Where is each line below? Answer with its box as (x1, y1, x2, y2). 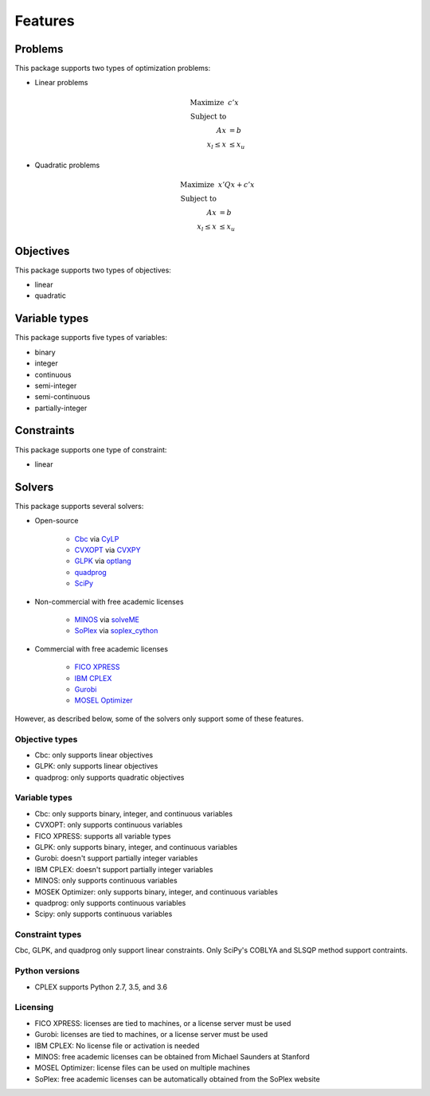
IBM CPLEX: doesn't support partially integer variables (34, 864, 213, 874)
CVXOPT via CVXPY (74, 546, 141, 555)
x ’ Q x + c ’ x (217, 180, 255, 190)
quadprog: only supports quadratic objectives (34, 773, 185, 782)
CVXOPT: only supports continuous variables (34, 820, 183, 830)
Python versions (14, 965, 80, 977)
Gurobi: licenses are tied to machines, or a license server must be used (34, 1030, 268, 1039)
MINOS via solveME (74, 615, 139, 624)
